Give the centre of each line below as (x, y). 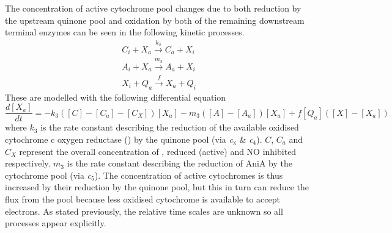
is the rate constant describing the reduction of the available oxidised (170, 127)
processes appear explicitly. (56, 223)
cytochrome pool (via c (48, 175)
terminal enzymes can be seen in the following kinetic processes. (125, 32)
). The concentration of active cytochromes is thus (189, 175)
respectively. (28, 163)
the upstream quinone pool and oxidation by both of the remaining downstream (155, 20)
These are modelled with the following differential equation (116, 97)
